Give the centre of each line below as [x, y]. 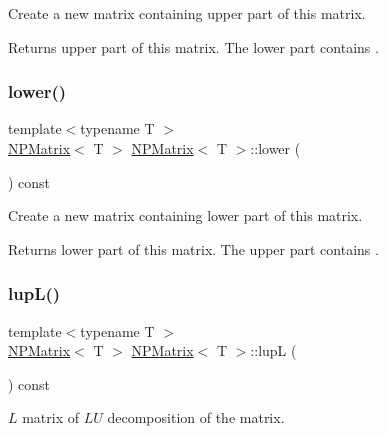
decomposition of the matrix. [196, 417]
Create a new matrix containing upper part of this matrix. [187, 13]
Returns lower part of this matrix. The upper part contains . [193, 248]
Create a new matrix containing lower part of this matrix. [185, 215]
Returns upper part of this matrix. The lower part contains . [193, 46]
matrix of [51, 417]
